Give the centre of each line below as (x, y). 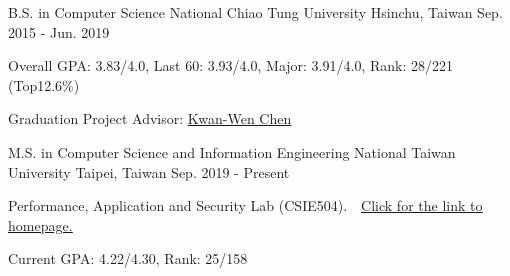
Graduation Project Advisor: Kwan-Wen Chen (150, 118)
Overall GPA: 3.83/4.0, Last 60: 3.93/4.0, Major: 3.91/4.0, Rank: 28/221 (230, 65)
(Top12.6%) (44, 84)
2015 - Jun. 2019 (59, 31)
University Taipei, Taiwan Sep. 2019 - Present (149, 171)
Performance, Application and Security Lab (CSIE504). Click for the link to (245, 205)
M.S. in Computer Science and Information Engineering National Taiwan (232, 151)
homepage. (40, 224)
